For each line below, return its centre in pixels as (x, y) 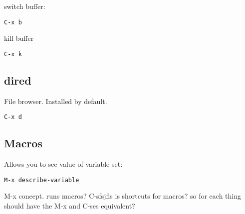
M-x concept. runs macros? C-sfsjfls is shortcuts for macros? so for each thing (123, 196)
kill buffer (19, 38)
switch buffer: (25, 6)
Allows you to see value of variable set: (63, 164)
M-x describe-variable (42, 180)
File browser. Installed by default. (56, 101)
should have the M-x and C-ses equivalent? (70, 206)
